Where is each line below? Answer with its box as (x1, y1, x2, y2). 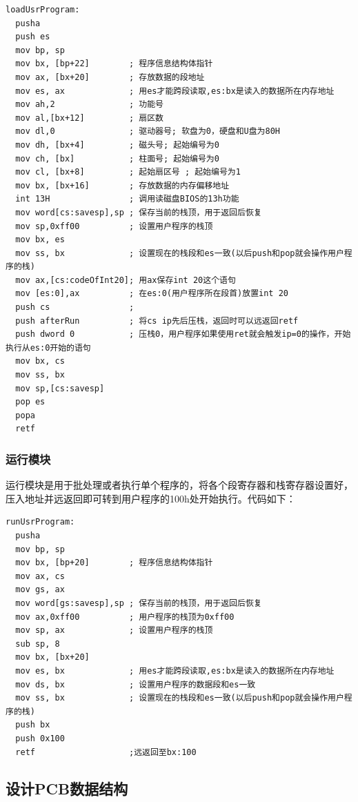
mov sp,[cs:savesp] (15, 383, 105, 393)
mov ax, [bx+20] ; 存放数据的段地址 (15, 72, 205, 82)
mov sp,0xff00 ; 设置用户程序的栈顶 (15, 221, 213, 231)
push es (15, 32, 50, 42)
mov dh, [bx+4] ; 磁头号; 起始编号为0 (15, 139, 219, 150)
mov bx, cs (15, 356, 65, 366)
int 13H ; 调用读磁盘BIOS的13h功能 (15, 194, 239, 204)
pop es (15, 397, 46, 407)
